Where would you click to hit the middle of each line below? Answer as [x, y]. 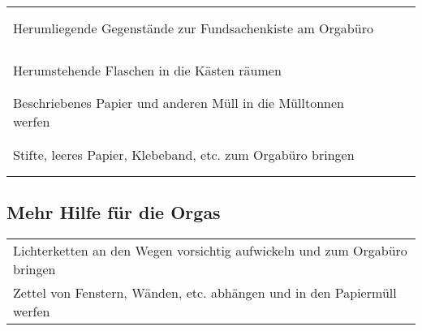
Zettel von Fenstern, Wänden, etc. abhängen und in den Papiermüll [205, 293]
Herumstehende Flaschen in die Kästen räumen [147, 70]
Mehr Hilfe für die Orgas [114, 212]
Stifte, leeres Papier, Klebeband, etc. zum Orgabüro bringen [184, 154]
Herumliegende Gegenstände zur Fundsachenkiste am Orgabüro [193, 28]
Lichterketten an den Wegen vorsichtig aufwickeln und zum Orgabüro [210, 251]
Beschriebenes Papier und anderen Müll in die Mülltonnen [179, 103]
